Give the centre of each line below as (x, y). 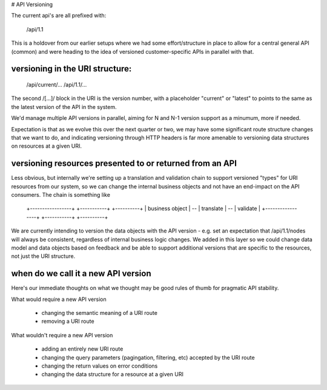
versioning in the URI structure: (71, 69)
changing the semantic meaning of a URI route (99, 313)
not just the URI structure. (43, 256)
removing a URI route (68, 322)
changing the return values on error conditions (100, 366)
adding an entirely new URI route (82, 349)
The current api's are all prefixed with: (59, 16)
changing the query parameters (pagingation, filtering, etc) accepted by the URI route (148, 357)
